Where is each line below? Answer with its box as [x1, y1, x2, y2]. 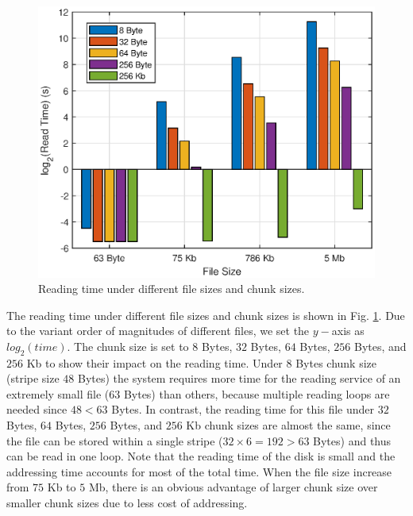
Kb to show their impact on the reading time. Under [26, 354, 283, 371]
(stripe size [6, 370, 60, 387]
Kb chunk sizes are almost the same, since [186, 417, 391, 433]
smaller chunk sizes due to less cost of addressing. [6, 495, 248, 511]
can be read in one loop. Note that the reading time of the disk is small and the [6, 448, 396, 464]
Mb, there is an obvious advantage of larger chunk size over [88, 479, 378, 495]
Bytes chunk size [295, 354, 377, 371]
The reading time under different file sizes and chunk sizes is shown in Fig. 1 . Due [6, 306, 405, 323]
